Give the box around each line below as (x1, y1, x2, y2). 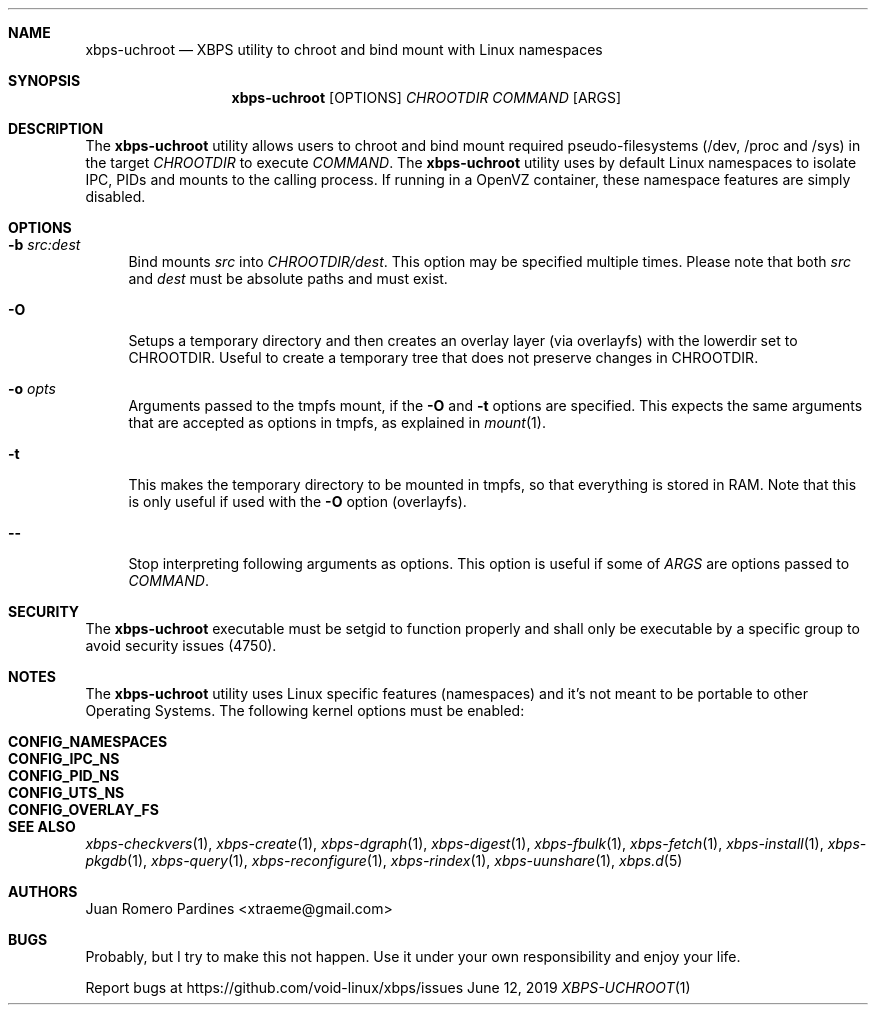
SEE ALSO (8, 818, 76, 835)
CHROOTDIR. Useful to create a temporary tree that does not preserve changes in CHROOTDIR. (128, 349, 759, 366)
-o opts (8, 380, 56, 397)
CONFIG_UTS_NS (8, 784, 125, 801)
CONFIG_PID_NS (8, 767, 120, 784)
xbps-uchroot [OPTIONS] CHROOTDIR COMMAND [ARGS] (231, 89, 622, 106)
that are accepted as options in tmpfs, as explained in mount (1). (128, 414, 546, 431)
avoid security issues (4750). (85, 637, 277, 654)
